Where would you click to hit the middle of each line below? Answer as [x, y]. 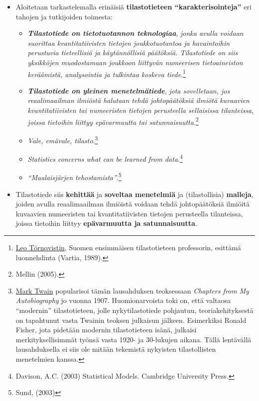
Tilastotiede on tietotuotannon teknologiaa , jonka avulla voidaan [135, 33]
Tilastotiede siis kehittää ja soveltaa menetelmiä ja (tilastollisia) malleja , [134, 194]
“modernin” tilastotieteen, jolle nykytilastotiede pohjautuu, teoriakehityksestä [134, 310]
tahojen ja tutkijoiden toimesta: [64, 16]
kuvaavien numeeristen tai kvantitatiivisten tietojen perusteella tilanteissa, [129, 213]
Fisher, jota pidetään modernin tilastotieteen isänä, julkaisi [106, 330]
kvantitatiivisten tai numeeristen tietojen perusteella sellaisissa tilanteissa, [141, 110]
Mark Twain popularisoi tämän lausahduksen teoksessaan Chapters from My [132, 290]
